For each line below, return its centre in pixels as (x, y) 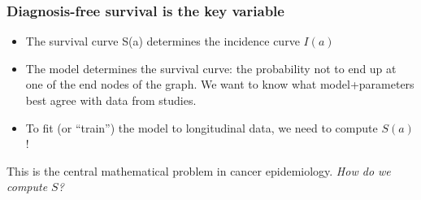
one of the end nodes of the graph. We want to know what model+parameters (220, 84)
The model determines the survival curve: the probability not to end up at (211, 68)
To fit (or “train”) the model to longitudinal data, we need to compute (202, 127)
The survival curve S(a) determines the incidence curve (163, 41)
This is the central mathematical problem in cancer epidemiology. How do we (199, 170)
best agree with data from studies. (111, 100)
